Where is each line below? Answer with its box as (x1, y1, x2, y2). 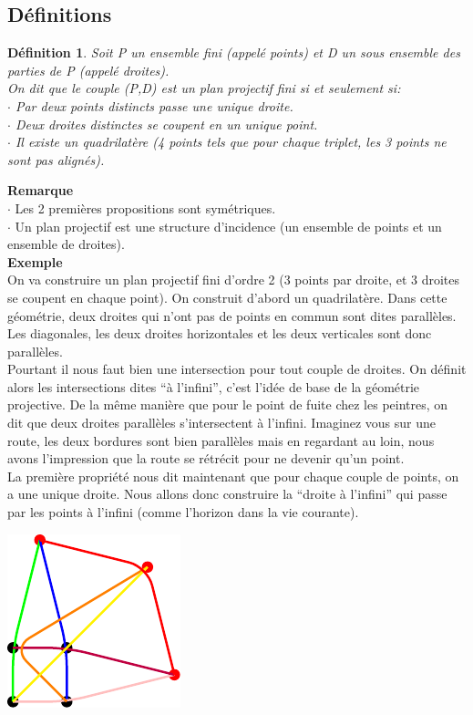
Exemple (7, 252, 63, 271)
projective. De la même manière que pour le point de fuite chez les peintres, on (7, 395, 448, 414)
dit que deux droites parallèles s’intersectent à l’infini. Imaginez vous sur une (7, 413, 437, 432)
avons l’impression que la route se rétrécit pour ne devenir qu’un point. (7, 449, 405, 468)
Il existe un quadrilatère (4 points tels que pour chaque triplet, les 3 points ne (15, 132, 447, 151)
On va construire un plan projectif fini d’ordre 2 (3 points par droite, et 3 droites (7, 270, 460, 289)
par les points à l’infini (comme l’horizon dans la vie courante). (7, 503, 359, 522)
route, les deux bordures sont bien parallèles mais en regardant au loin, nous (7, 430, 435, 450)
